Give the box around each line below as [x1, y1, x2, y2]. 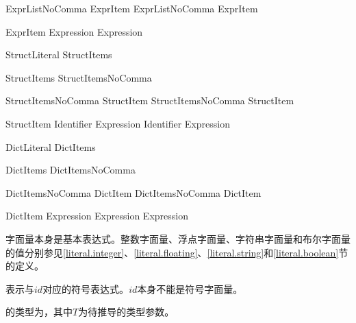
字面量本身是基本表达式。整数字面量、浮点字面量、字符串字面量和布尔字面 [5, 231, 341, 246]
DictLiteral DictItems [5, 139, 96, 154]
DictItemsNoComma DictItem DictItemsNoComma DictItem [5, 185, 262, 200]
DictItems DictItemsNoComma [5, 163, 136, 177]
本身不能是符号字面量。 [137, 281, 243, 296]
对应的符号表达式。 [42, 281, 129, 296]
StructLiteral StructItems [5, 47, 112, 62]
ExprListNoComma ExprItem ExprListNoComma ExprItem [5, 1, 258, 15]
